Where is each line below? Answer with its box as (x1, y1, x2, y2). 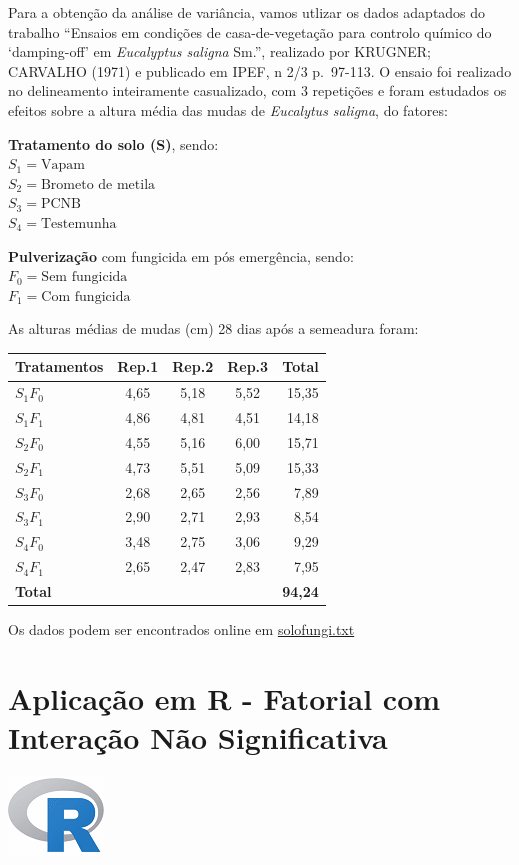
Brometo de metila (40, 177, 156, 192)
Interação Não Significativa (8, 717, 388, 758)
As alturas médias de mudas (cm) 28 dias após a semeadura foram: (8, 318, 419, 339)
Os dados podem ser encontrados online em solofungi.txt (8, 619, 355, 640)
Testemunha (40, 216, 117, 231)
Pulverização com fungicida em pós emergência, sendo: (8, 245, 354, 266)
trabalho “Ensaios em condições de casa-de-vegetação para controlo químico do (8, 21, 492, 42)
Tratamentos (15, 356, 104, 377)
